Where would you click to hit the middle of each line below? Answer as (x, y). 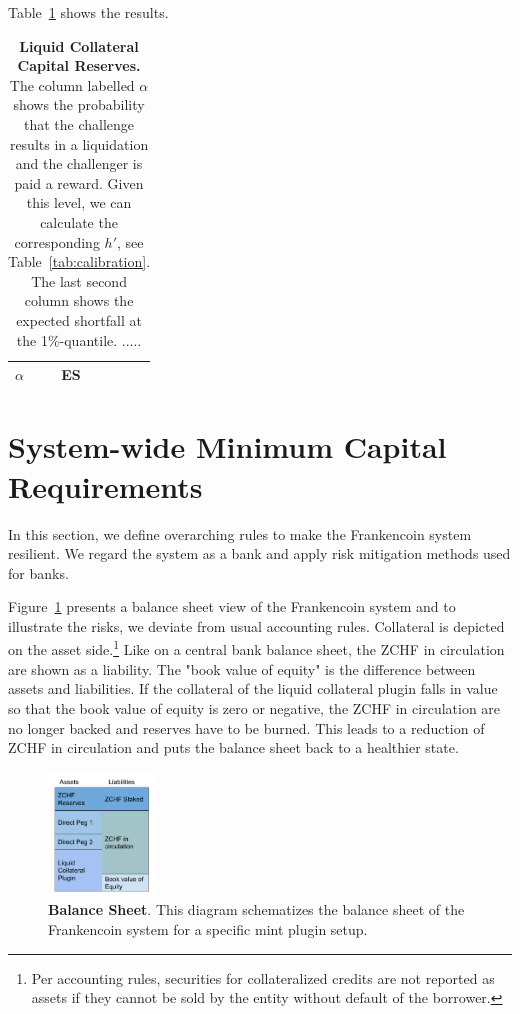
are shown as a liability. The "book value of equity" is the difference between (242, 668)
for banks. (38, 572)
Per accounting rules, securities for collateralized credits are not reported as (263, 977)
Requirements (105, 485)
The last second (79, 280)
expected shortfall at (79, 319)
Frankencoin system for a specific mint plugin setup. (208, 928)
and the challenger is (79, 163)
